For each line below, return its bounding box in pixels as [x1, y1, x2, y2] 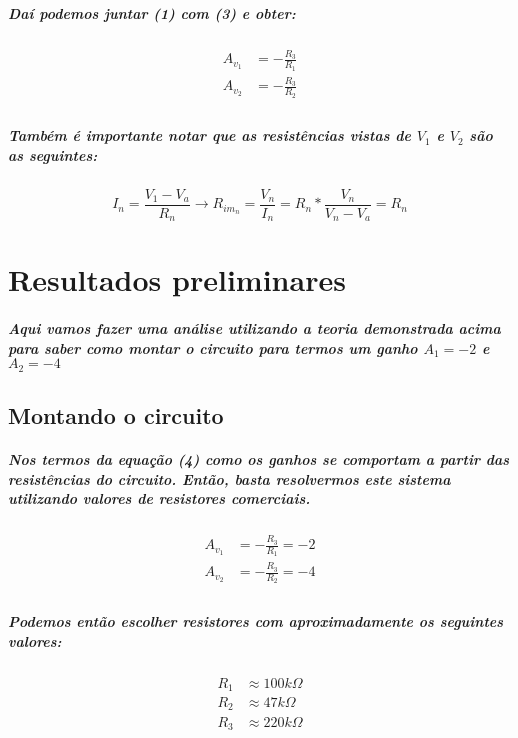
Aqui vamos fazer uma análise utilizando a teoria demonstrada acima [8, 318, 501, 339]
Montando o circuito [8, 400, 224, 431]
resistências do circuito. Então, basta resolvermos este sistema [8, 468, 451, 489]
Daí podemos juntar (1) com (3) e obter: [8, 2, 296, 23]
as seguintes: [8, 144, 98, 165]
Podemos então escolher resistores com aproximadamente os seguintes [8, 610, 504, 631]
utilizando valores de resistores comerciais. [8, 488, 311, 509]
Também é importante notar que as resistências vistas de [8, 125, 411, 146]
